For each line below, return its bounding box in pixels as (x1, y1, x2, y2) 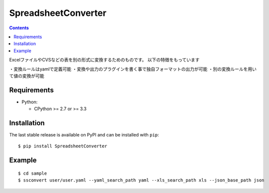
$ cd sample (18, 170, 47, 176)
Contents (9, 25, 29, 31)
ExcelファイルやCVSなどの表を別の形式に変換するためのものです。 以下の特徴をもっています (9, 57, 200, 63)
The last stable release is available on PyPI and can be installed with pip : (9, 132, 159, 138)
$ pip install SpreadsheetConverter (18, 143, 107, 149)
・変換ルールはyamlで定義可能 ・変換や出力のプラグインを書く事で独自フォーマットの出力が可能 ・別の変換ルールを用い (9, 66, 257, 72)
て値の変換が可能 (9, 72, 44, 79)
